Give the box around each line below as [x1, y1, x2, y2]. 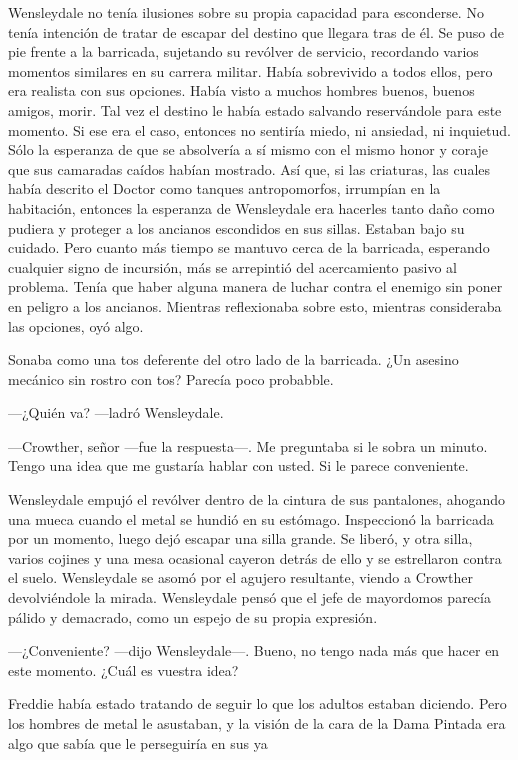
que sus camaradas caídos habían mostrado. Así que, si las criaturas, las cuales [8, 158, 491, 179]
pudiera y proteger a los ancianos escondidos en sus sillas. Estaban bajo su [8, 217, 465, 238]
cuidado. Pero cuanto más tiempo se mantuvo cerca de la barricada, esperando [8, 237, 490, 258]
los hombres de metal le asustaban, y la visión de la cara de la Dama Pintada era [8, 713, 506, 733]
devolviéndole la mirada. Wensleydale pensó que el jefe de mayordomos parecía [8, 587, 491, 608]
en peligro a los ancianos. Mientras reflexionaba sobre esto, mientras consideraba [8, 295, 502, 316]
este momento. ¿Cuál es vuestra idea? [8, 659, 239, 680]
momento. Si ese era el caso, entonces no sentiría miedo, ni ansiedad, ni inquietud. [8, 119, 511, 140]
